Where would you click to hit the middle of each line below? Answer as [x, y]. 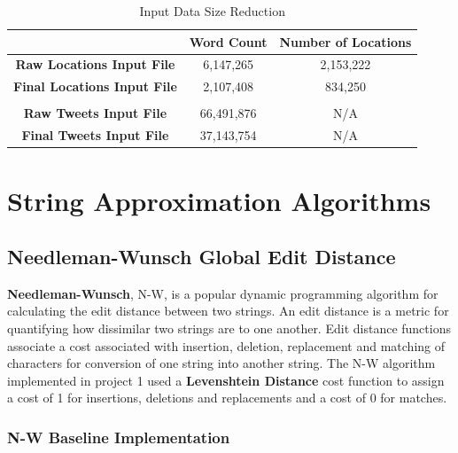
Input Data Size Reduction [212, 11]
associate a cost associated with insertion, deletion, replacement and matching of [226, 345]
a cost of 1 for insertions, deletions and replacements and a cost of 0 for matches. [227, 398]
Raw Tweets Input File [95, 113]
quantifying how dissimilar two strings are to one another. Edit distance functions [229, 328]
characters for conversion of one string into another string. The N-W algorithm [221, 363]
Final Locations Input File [95, 86]
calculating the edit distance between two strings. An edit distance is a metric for [228, 311]
